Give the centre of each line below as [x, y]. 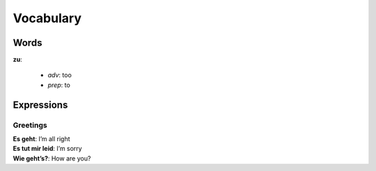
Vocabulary [47, 18]
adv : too [60, 75]
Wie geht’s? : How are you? [52, 158]
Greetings [30, 125]
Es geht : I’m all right [41, 139]
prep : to [59, 85]
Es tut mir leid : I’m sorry [48, 149]
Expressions [40, 105]
